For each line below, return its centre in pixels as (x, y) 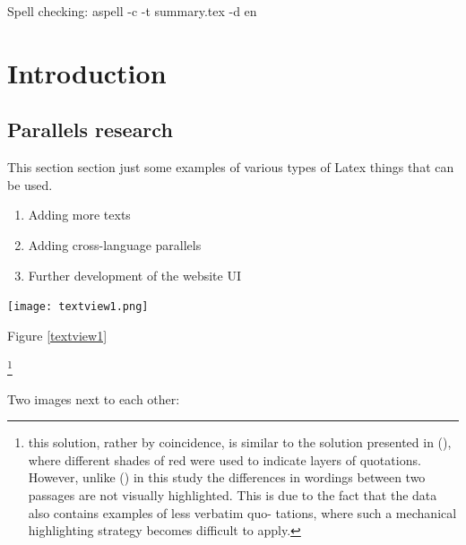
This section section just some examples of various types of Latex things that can (231, 167)
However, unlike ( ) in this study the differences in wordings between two (227, 477)
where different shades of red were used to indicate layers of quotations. (224, 459)
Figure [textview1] (57, 335)
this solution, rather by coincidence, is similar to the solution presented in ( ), (240, 442)
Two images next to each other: (94, 398)
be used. (30, 184)
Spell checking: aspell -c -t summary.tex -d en (132, 11)
